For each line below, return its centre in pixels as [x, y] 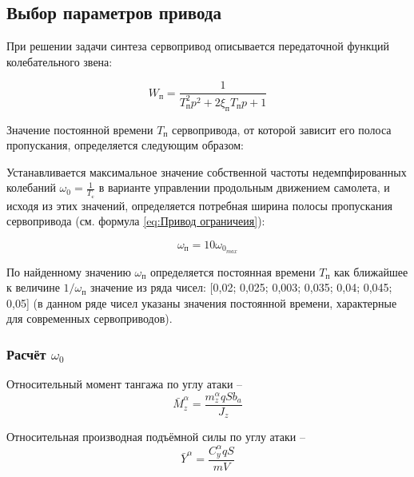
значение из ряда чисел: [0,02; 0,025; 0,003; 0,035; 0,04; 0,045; [241, 287]
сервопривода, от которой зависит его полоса [282, 129]
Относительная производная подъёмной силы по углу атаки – [156, 437]
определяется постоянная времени [233, 271]
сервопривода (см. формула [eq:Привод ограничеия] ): [136, 221]
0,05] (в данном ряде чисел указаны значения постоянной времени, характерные [202, 302]
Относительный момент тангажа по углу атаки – [125, 384]
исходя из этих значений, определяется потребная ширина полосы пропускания [200, 205]
